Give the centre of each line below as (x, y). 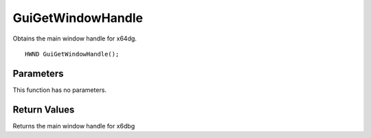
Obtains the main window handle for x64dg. (75, 38)
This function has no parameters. (59, 90)
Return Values (44, 110)
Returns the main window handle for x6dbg (74, 126)
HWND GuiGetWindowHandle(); (72, 54)
